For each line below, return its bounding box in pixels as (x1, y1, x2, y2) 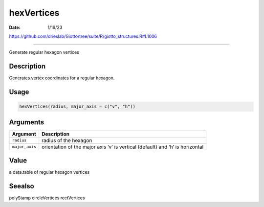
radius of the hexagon (42, 137, 92, 144)
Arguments (9, 118, 44, 126)
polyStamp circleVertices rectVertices (9, 195, 85, 201)
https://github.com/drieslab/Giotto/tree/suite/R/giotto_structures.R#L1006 (9, 33, 157, 39)
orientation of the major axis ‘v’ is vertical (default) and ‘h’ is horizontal (42, 143, 204, 150)
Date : (9, 24, 21, 30)
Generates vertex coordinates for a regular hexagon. (9, 75, 115, 81)
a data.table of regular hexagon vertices (9, 169, 90, 175)
